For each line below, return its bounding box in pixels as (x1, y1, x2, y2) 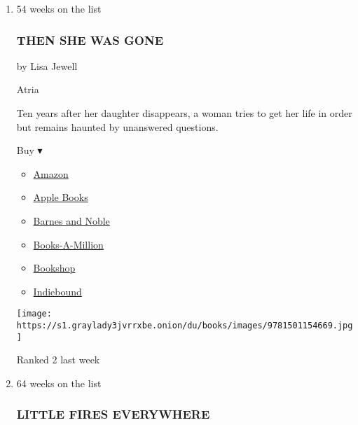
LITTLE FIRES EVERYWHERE (16, 405, 210, 423)
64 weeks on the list (16, 375, 102, 390)
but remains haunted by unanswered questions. (16, 119, 219, 134)
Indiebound (33, 284, 82, 298)
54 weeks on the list (16, 1, 102, 15)
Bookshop (33, 260, 76, 275)
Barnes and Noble (33, 213, 110, 228)
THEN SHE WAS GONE (16, 31, 164, 48)
